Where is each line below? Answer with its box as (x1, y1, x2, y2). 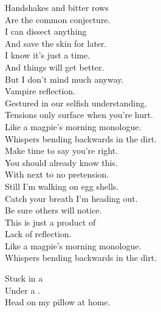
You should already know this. (5, 156, 118, 168)
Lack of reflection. (5, 227, 72, 240)
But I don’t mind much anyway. (5, 72, 124, 85)
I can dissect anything (5, 25, 87, 38)
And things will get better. (5, 60, 104, 73)
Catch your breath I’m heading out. (5, 192, 138, 204)
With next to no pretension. (5, 168, 109, 181)
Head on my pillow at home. (5, 296, 111, 308)
